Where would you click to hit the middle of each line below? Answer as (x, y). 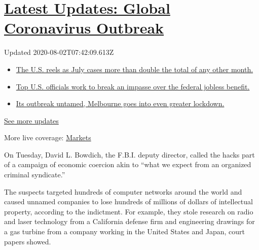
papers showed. (28, 241)
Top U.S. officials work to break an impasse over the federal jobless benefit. (133, 86)
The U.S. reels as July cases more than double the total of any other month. (135, 69)
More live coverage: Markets (48, 137)
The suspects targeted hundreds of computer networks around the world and (123, 191)
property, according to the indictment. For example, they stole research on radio (129, 211)
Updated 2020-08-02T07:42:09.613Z (59, 52)
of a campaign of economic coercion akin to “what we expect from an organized (128, 164)
